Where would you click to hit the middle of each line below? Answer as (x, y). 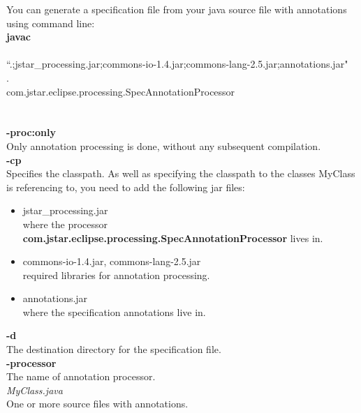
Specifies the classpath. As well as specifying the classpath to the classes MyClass (181, 173)
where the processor (65, 224)
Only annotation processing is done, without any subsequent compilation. (164, 145)
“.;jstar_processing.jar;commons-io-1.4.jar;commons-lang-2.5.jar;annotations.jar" (177, 64)
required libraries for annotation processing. (116, 275)
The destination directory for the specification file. (114, 349)
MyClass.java (35, 390)
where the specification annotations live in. (114, 311)
